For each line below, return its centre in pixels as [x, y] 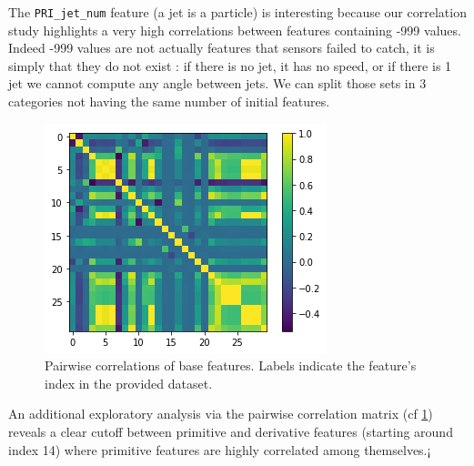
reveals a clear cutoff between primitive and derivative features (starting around [231, 431]
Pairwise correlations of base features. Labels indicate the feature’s [231, 365]
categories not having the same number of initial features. [169, 101]
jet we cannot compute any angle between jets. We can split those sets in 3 [217, 83]
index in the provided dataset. [129, 383]
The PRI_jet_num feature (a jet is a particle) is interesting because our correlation [237, 12]
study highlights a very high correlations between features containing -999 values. [235, 30]
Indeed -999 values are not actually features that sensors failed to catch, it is [222, 48]
